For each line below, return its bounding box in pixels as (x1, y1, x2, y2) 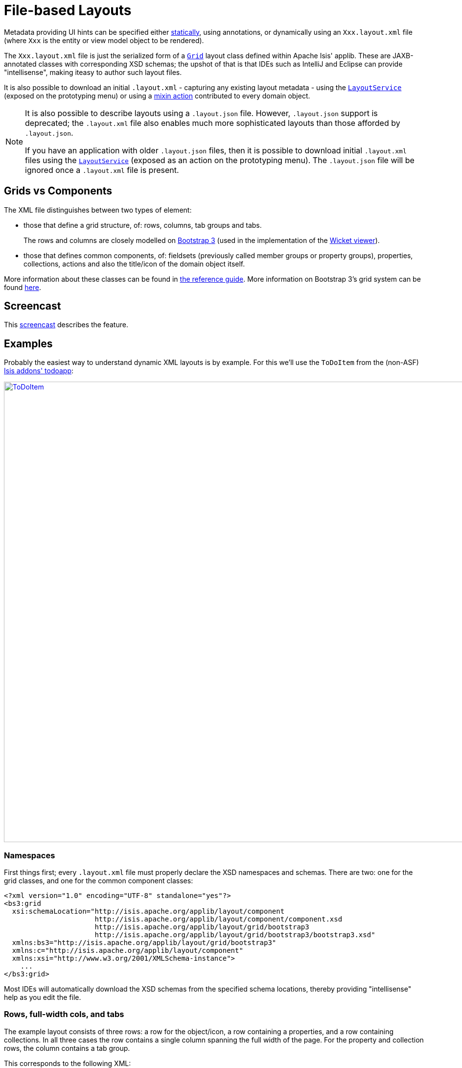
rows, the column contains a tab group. (4, 1044, 130, 1052)
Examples (4, 337, 53, 350)
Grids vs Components (4, 185, 113, 197)
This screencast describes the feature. (4, 320, 128, 329)
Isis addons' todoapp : (4, 366, 74, 375)
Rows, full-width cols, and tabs (4, 1009, 124, 1019)
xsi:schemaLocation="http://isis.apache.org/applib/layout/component (12, 907, 285, 916)
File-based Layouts (4, 2, 132, 19)
